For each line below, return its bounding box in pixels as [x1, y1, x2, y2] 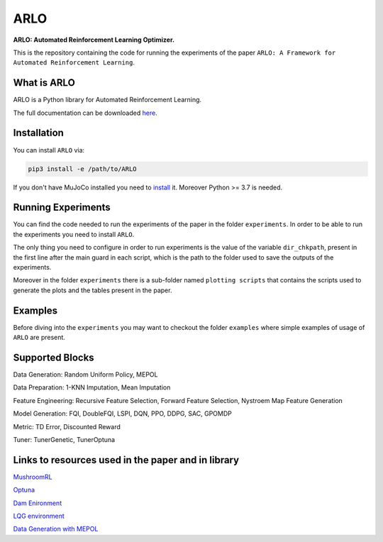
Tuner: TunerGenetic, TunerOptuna [13, 435, 116, 443]
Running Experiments [13, 201, 111, 214]
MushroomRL [13, 472, 52, 481]
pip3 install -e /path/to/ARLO [28, 165, 138, 173]
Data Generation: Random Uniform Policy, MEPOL [13, 370, 158, 379]
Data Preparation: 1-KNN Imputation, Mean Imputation [13, 383, 171, 392]
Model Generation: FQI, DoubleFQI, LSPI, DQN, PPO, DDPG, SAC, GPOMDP [13, 409, 232, 418]
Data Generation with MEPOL [13, 525, 99, 533]
